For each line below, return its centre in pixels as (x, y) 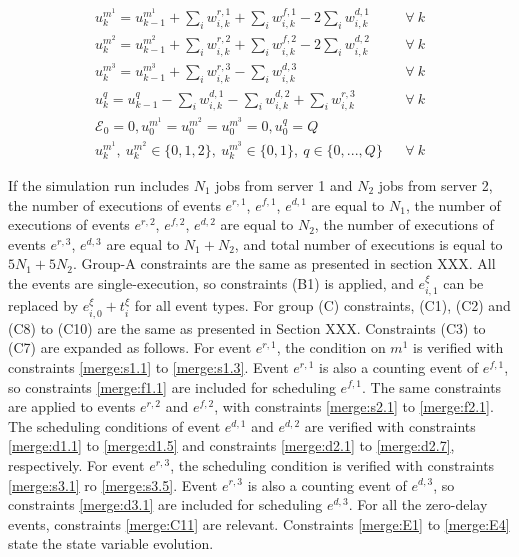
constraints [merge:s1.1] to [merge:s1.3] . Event (148, 366)
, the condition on (331, 347)
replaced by (43, 305)
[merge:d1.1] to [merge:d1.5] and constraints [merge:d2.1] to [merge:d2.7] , (231, 445)
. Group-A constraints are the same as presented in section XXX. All (284, 263)
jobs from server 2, (435, 184)
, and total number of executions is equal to (368, 243)
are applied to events (72, 406)
